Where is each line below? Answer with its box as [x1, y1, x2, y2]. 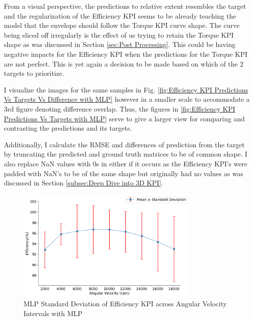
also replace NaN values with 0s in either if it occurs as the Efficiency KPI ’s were [4, 158, 248, 168]
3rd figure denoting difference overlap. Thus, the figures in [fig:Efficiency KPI [4, 103, 235, 114]
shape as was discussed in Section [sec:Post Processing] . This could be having [4, 39, 235, 49]
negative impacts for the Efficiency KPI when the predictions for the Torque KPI [4, 48, 248, 59]
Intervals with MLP [23, 308, 83, 318]
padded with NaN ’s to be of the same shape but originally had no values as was [4, 168, 243, 178]
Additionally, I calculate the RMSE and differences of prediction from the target [4, 139, 245, 149]
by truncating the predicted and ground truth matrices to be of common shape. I [4, 149, 248, 159]
